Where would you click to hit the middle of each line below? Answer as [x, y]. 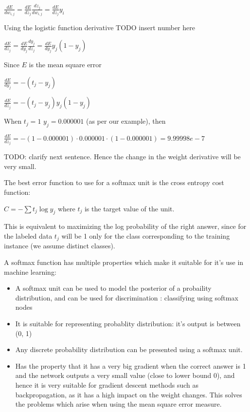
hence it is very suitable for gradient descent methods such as [107, 384]
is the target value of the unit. [129, 208]
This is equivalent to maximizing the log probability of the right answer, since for [125, 226]
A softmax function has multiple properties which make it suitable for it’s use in [124, 262]
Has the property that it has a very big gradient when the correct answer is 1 [131, 365]
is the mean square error [65, 65]
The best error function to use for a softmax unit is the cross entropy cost [114, 182]
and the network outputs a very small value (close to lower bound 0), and [125, 375]
